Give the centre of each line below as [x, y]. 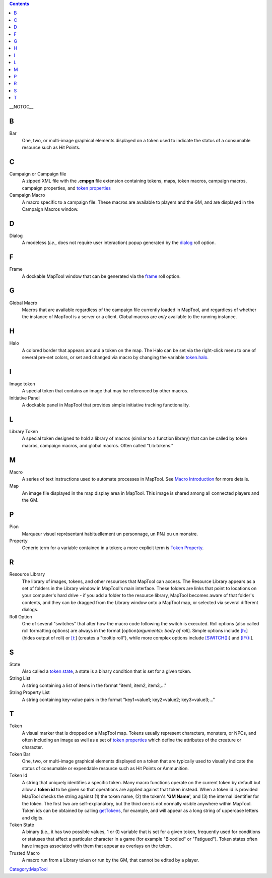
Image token [22, 384]
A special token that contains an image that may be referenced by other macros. [105, 391]
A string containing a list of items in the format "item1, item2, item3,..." [94, 685]
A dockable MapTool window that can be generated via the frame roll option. [101, 276]
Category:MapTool [28, 869]
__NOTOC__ [21, 107]
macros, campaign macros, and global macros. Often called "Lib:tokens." [98, 445]
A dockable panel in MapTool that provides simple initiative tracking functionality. [106, 405]
